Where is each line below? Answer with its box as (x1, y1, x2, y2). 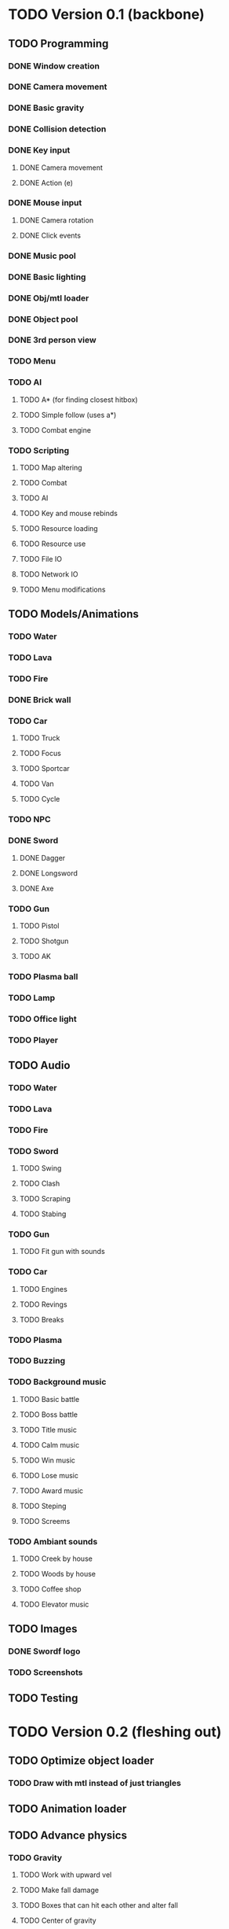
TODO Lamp (8, 992, 56, 1003)
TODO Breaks (19, 1315, 64, 1324)
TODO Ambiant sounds (8, 1536, 98, 1547)
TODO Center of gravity (19, 1916, 96, 1925)
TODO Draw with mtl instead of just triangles (8, 1778, 182, 1789)
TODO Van (19, 779, 54, 788)
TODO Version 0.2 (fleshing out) (8, 1723, 222, 1740)
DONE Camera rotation (19, 215, 94, 225)
